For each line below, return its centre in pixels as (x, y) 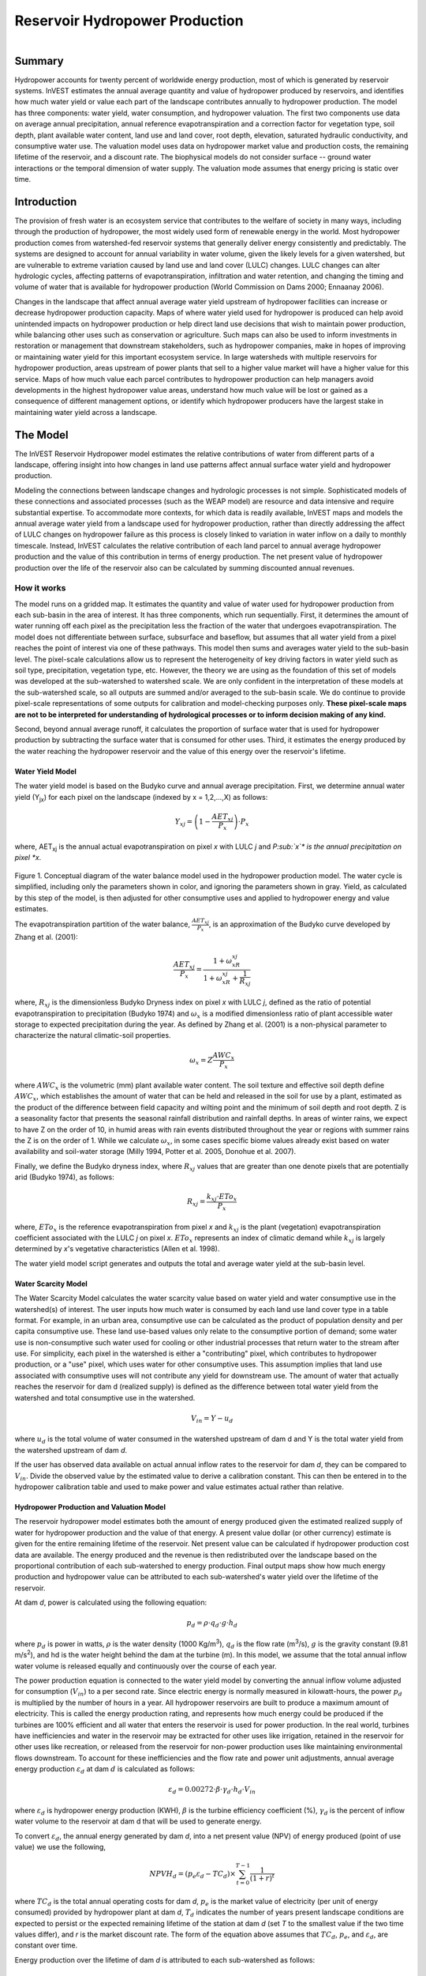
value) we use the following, (60, 1847)
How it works (40, 588)
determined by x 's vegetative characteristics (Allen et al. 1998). (117, 1249)
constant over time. (46, 1945)
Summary (39, 60)
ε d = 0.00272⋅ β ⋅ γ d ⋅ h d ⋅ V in (212, 1790)
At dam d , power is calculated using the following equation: (111, 1603)
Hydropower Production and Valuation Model (90, 1507)
